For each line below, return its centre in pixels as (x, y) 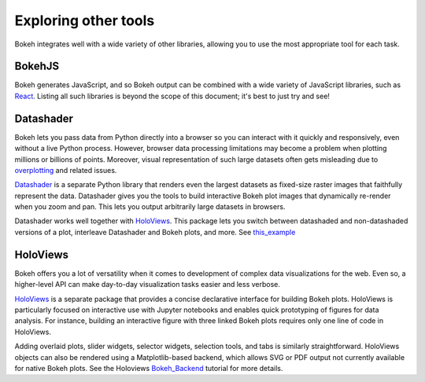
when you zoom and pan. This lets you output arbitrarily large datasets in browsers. (150, 207)
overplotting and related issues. (66, 170)
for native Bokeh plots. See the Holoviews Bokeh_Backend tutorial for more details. (149, 368)
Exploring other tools (85, 20)
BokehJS (37, 66)
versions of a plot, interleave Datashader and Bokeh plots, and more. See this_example (155, 232)
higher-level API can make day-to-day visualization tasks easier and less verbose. (148, 285)
